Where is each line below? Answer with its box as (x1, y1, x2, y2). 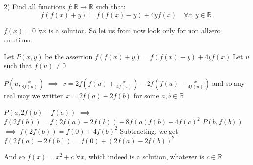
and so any (212, 78, 245, 88)
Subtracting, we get (120, 125, 178, 136)
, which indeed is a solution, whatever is (84, 151, 204, 161)
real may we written (4, 90, 64, 100)
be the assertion (45, 51, 93, 61)
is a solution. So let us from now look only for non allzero (48, 25, 221, 35)
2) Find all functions (4, 1, 65, 11)
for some (133, 90, 159, 100)
